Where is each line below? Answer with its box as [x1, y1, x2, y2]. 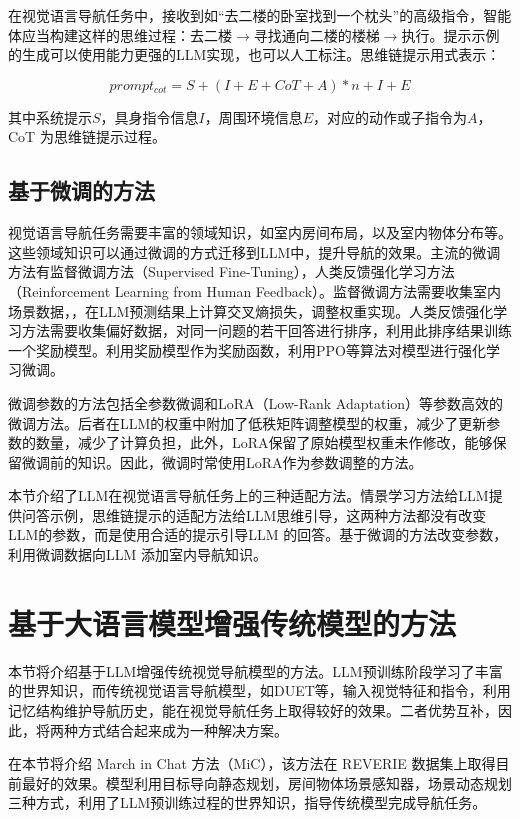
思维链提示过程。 [53, 126, 166, 147]
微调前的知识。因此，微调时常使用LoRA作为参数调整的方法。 [21, 451, 423, 472]
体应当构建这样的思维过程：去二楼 [8, 24, 232, 45]
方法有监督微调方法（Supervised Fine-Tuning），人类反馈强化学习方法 [8, 261, 455, 282]
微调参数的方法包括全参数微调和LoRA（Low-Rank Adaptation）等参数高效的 [8, 392, 504, 413]
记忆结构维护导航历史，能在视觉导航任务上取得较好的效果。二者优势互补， [8, 699, 498, 720]
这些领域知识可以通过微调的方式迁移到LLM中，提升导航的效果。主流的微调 [8, 241, 501, 262]
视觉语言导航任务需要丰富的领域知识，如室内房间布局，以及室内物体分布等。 [8, 222, 512, 243]
